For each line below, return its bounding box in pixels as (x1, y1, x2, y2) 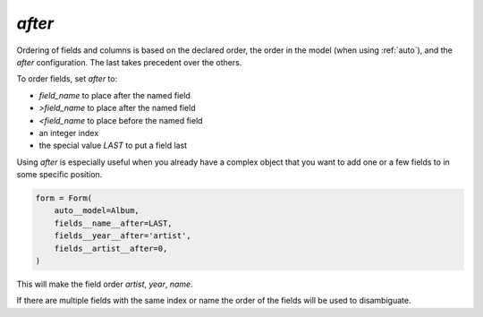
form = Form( (35, 193, 93, 203)
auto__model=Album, (54, 206, 140, 216)
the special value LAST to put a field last (38, 140, 188, 151)
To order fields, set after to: (16, 73, 118, 84)
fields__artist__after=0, (54, 243, 168, 253)
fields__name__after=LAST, (54, 218, 174, 228)
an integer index (38, 127, 99, 138)
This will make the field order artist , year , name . (16, 278, 193, 289)
